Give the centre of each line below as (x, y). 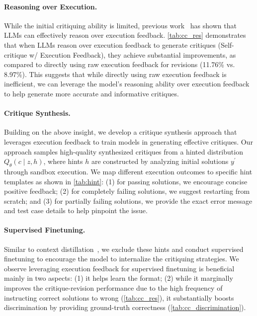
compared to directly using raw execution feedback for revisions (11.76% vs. (120, 64)
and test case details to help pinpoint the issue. (76, 210)
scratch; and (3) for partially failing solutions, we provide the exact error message (128, 200)
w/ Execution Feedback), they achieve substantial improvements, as (132, 54)
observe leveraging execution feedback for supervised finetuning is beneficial (119, 268)
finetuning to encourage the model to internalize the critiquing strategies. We (122, 259)
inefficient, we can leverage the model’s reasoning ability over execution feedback (127, 84)
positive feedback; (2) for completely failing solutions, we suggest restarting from (127, 191)
